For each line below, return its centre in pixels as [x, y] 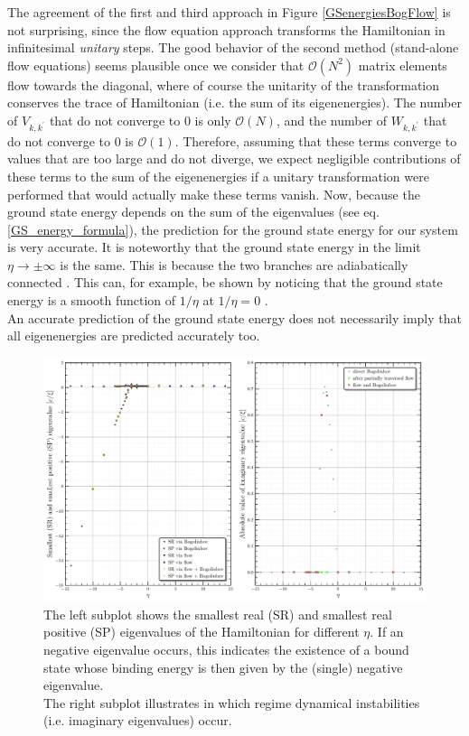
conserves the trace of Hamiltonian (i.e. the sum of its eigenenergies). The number [234, 102]
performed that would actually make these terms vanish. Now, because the [214, 194]
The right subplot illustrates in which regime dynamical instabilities [232, 702]
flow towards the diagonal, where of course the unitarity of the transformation [224, 84]
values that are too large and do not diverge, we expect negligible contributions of [234, 158]
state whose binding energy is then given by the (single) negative [223, 667]
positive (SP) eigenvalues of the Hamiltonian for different [202, 632]
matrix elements [403, 65]
